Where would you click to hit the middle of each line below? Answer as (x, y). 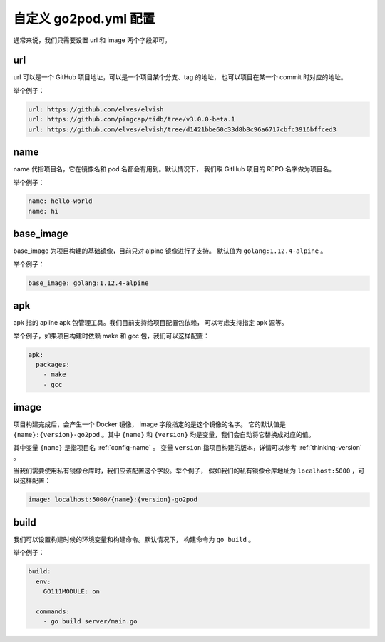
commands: (53, 611)
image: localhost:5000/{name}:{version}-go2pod (113, 500)
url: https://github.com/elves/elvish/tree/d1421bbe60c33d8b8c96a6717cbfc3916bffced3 (182, 129)
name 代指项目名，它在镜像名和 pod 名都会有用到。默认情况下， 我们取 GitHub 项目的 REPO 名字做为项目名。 (174, 169)
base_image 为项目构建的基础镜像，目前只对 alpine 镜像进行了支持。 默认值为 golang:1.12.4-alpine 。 (170, 251)
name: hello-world (60, 201)
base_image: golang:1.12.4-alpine (88, 283)
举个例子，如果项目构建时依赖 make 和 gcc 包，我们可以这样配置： (111, 336)
